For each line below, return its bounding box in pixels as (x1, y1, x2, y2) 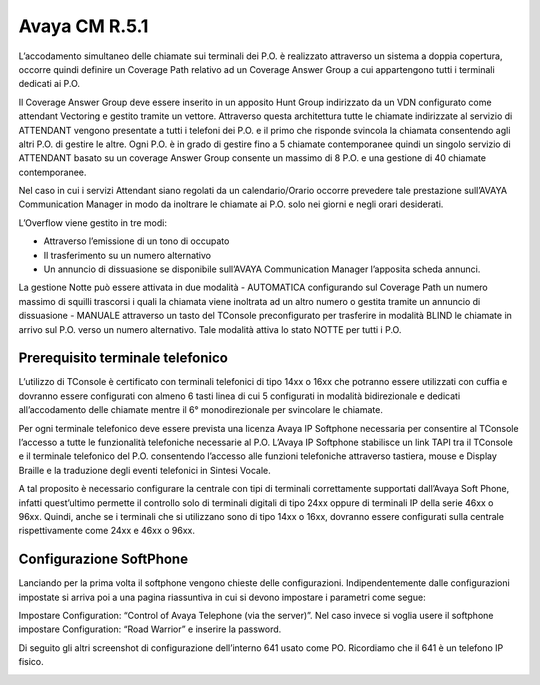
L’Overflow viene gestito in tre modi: (18, 216, 167, 229)
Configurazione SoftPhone (18, 551, 189, 568)
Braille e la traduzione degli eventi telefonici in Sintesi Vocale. (18, 464, 271, 476)
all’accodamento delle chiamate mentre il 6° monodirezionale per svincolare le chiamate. (18, 404, 384, 416)
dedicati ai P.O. (18, 78, 80, 90)
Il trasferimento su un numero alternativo (43, 249, 212, 261)
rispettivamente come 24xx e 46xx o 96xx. (18, 525, 195, 537)
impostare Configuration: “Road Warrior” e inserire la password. (18, 623, 282, 635)
